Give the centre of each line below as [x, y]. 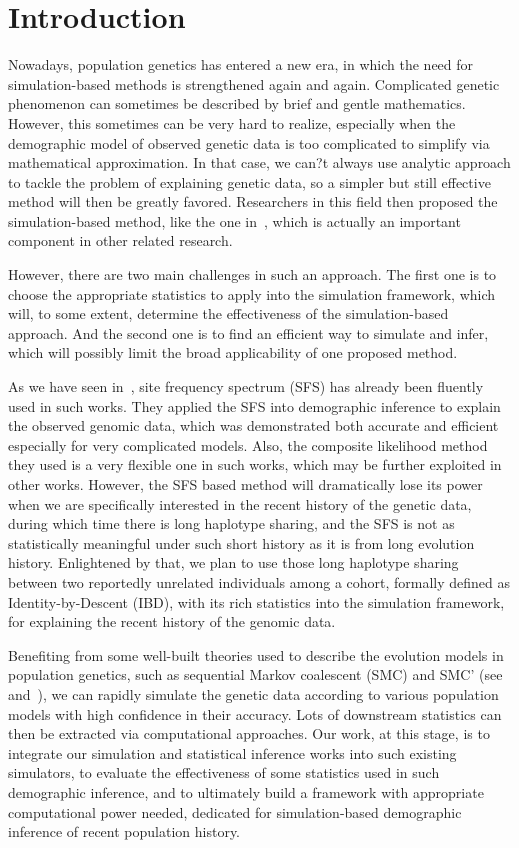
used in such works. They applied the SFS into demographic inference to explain [254, 405]
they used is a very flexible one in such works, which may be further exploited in [255, 464]
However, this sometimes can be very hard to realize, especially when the [232, 122]
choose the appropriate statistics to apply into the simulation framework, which [252, 293]
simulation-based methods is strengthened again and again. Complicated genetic [254, 83]
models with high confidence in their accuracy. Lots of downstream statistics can [255, 713]
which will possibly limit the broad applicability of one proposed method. [233, 352]
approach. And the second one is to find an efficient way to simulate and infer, [248, 332]
